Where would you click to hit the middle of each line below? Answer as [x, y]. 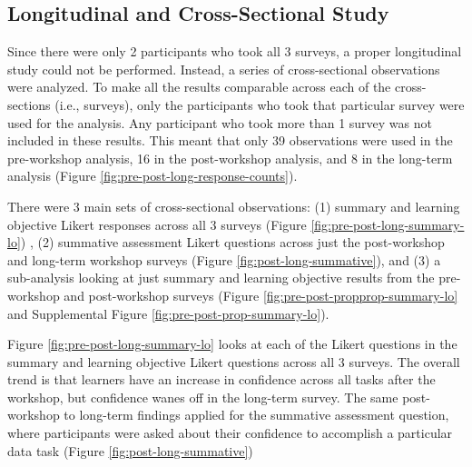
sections [29, 104]
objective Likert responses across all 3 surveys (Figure [157, 224]
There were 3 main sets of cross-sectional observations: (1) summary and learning [234, 206]
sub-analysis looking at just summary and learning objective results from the [221, 278]
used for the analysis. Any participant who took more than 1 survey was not [220, 122]
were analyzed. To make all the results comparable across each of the [199, 87]
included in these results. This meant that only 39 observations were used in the [230, 140]
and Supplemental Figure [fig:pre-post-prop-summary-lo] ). [168, 313]
